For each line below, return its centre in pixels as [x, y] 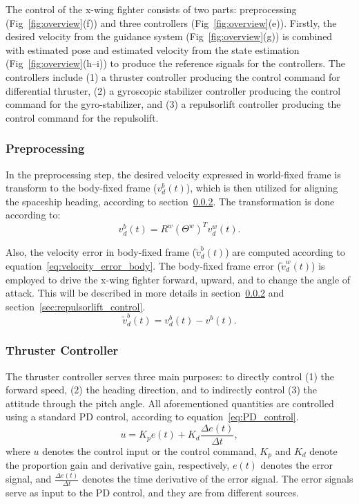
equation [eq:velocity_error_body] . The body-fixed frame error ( [143, 266]
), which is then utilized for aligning [262, 188]
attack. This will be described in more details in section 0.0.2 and [145, 293]
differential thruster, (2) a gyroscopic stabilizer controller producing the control [173, 90]
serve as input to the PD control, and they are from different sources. [152, 493]
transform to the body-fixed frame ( [81, 188]
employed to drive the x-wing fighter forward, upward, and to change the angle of [178, 279]
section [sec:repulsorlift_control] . [76, 306]
